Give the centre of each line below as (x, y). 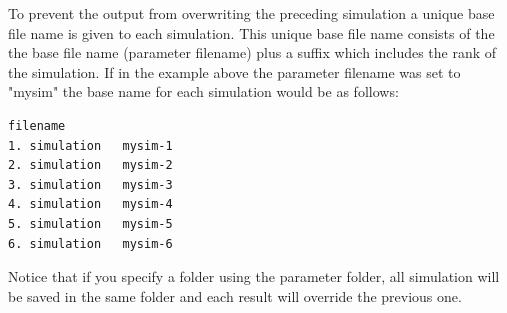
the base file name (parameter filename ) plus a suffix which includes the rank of (252, 52)
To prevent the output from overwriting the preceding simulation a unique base (251, 13)
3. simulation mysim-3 (90, 184)
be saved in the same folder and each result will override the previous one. (235, 295)
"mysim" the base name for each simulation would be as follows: (203, 91)
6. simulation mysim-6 (90, 243)
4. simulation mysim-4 (90, 204)
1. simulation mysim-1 (90, 145)
